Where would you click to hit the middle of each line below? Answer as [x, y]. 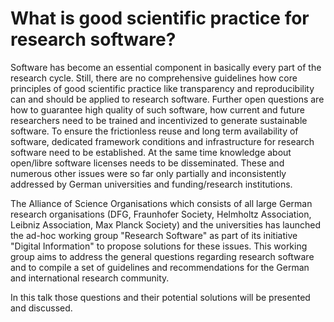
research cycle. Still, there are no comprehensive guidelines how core [154, 78]
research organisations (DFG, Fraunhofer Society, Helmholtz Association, [161, 214]
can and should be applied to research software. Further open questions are [167, 99]
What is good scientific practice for [160, 18]
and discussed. [41, 308]
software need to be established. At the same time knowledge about [151, 152]
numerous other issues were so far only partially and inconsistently [148, 173]
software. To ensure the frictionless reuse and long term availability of [154, 131]
